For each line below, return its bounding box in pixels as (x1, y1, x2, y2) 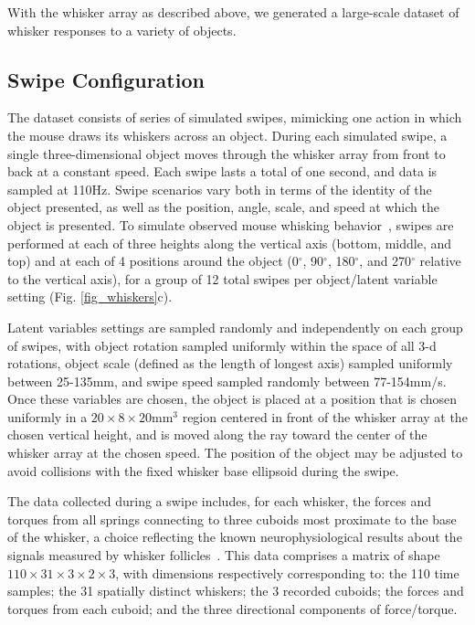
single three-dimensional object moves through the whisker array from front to (7, 143, 446, 163)
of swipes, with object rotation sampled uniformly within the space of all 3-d (7, 335, 437, 355)
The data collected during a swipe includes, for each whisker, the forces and (7, 492, 432, 511)
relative (419, 251, 461, 270)
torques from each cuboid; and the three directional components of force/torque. (7, 599, 458, 618)
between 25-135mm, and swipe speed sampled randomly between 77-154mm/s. (7, 371, 447, 390)
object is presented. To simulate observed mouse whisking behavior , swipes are (7, 215, 454, 234)
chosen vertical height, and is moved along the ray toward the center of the (7, 425, 427, 444)
